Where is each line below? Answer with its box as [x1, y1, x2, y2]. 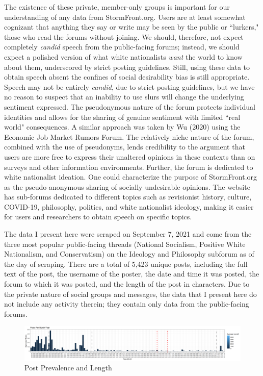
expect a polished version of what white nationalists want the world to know [4, 51, 243, 62]
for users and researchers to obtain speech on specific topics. [4, 211, 192, 222]
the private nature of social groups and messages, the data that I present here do [4, 288, 257, 299]
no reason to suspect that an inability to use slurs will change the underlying [4, 91, 244, 102]
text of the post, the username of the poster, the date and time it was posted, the [4, 268, 259, 279]
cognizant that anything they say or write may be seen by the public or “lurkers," [4, 21, 259, 32]
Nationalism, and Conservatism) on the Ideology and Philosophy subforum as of [4, 248, 254, 259]
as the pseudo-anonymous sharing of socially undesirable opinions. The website [4, 181, 250, 192]
